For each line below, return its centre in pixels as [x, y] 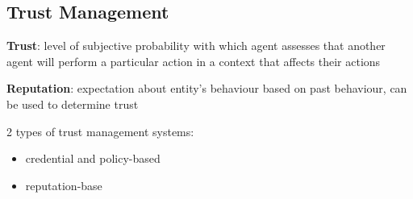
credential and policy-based [93, 158]
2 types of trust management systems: [100, 131]
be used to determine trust [73, 104]
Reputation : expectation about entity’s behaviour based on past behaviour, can [207, 88]
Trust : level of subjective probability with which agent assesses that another [196, 46]
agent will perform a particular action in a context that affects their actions [194, 61]
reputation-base [64, 185]
